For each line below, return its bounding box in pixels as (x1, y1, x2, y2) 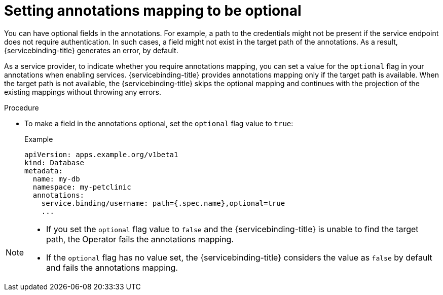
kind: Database (24, 158, 85, 167)
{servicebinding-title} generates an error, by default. (4, 46, 178, 55)
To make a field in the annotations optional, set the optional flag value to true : (24, 119, 293, 128)
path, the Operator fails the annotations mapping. (46, 234, 234, 244)
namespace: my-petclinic (32, 182, 131, 191)
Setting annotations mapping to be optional (4, 2, 302, 19)
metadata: (24, 166, 63, 175)
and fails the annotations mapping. (46, 262, 178, 273)
